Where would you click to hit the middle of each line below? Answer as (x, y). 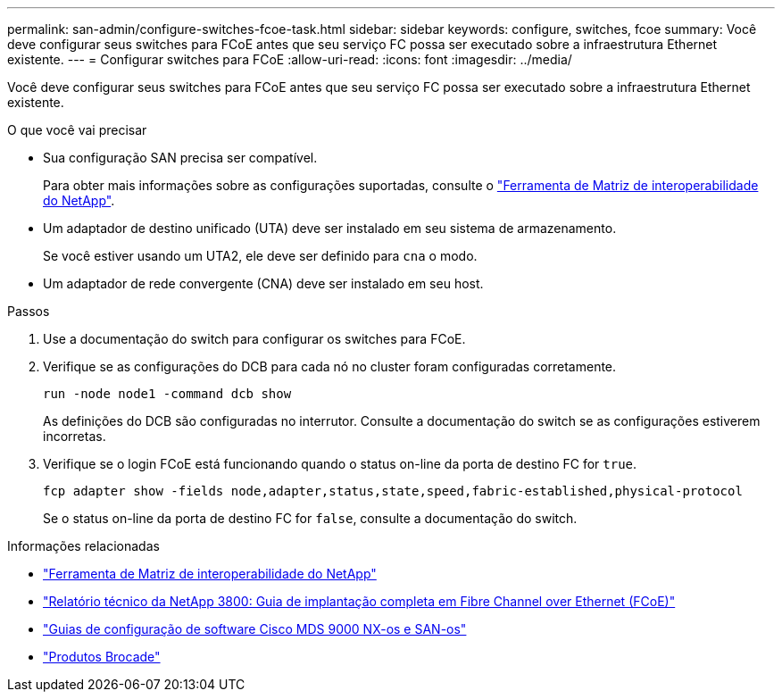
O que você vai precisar (77, 130)
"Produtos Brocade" (102, 657)
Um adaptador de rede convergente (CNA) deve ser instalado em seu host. (263, 283)
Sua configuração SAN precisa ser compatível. (180, 158)
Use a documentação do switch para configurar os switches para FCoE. (254, 339)
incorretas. (75, 436)
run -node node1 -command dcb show (167, 394)
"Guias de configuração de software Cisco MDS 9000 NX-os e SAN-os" (255, 629)
